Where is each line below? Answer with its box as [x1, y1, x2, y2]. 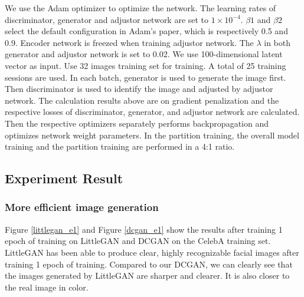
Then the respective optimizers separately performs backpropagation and [5, 117, 269, 129]
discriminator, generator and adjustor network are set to [5, 13, 209, 25]
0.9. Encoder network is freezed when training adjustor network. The [5, 36, 254, 48]
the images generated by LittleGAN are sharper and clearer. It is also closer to [5, 269, 290, 282]
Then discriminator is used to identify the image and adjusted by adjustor [5, 82, 273, 95]
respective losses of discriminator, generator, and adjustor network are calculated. [5, 105, 300, 118]
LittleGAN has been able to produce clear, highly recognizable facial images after [5, 246, 299, 258]
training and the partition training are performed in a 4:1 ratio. [5, 140, 235, 153]
